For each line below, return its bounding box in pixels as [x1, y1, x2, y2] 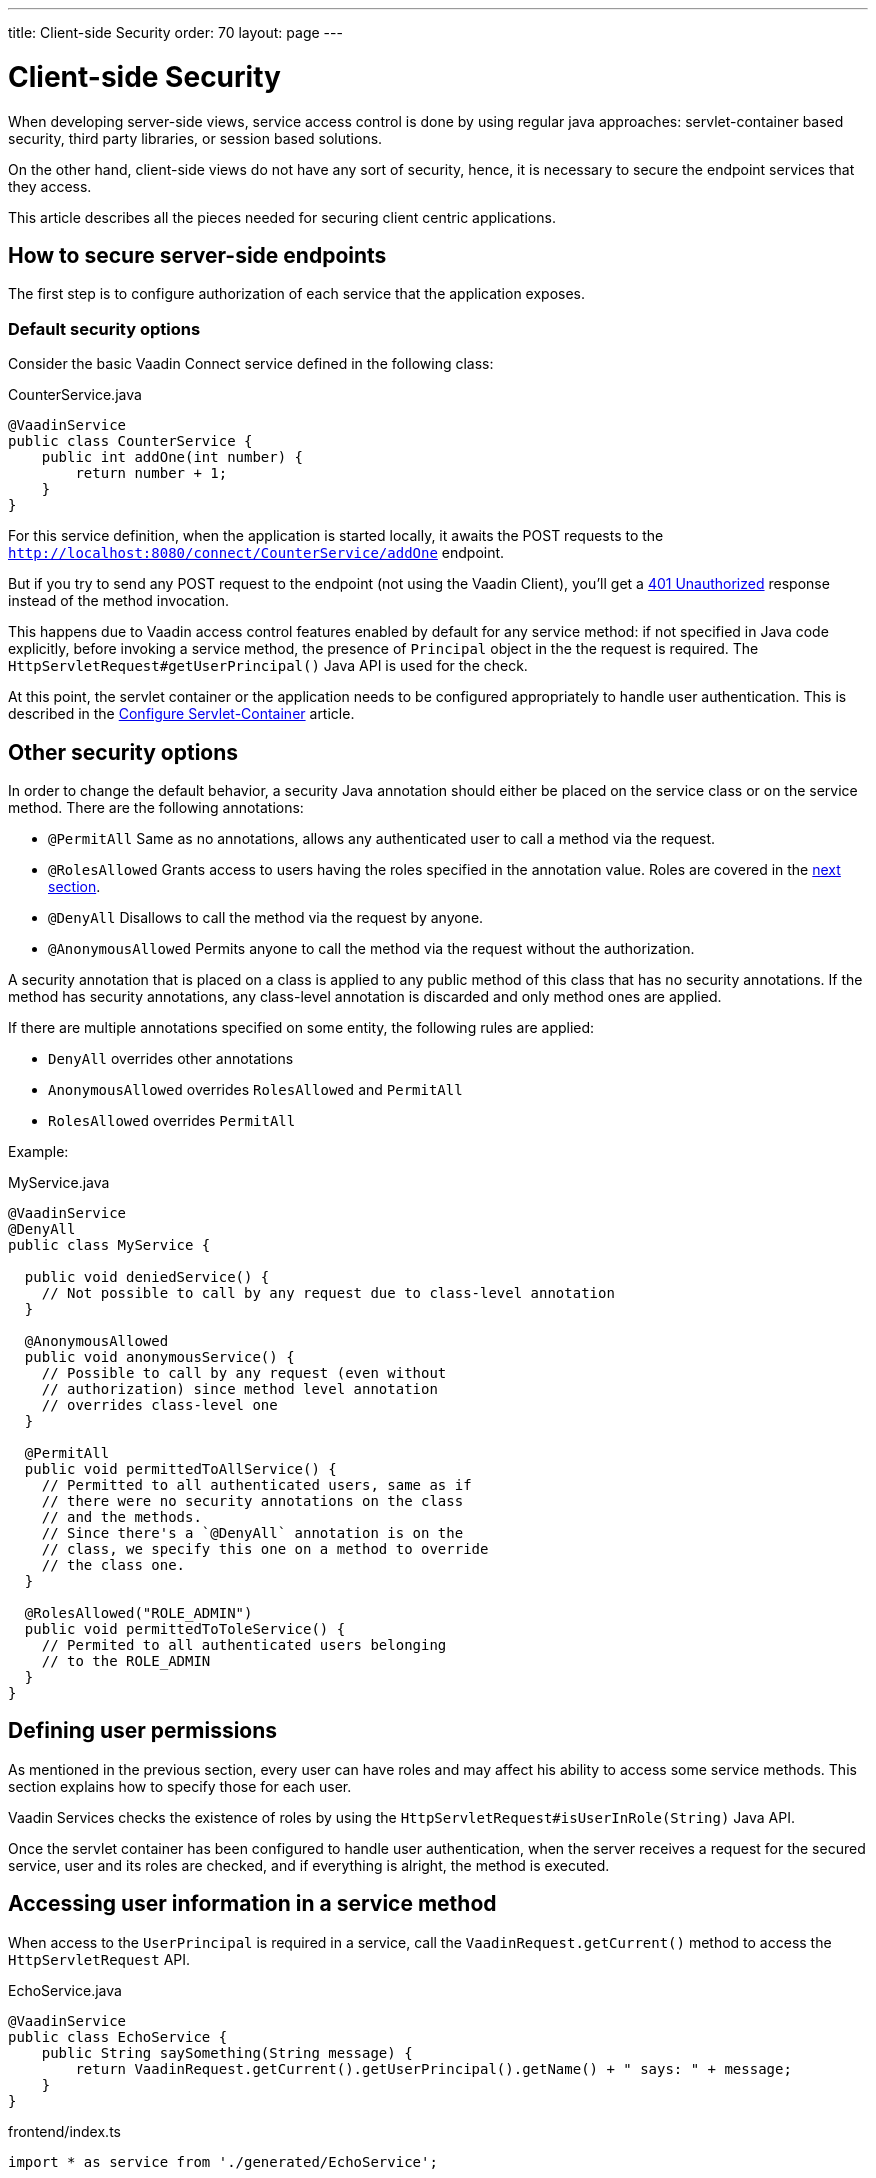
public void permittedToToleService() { [24, 1620, 346, 1637]
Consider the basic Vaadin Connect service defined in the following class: [8, 355, 494, 373]
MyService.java [8, 1173, 110, 1191]
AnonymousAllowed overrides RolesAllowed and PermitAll [48, 1080, 463, 1098]
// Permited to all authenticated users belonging [41, 1636, 447, 1653]
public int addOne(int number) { [41, 449, 304, 466]
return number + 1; [75, 465, 228, 482]
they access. [8, 177, 92, 195]
